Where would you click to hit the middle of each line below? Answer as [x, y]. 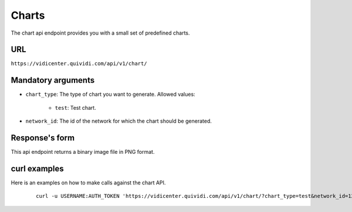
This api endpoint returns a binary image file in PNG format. [83, 152]
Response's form [43, 138]
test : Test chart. [75, 107]
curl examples [37, 168]
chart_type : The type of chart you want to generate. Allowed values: [111, 95]
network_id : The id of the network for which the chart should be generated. [119, 121]
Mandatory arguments [53, 80]
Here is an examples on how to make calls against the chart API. [88, 183]
